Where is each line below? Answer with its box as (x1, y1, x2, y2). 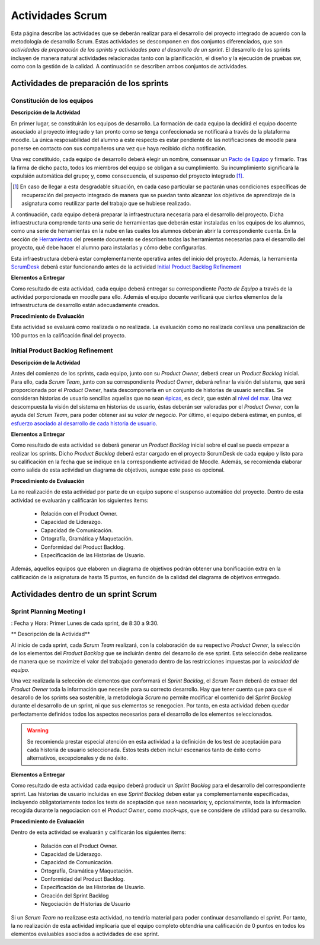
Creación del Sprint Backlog (40, 892, 109, 899)
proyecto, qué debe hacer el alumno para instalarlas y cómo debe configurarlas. (11, 244, 207, 251)
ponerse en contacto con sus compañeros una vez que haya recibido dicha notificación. (11, 144, 227, 151)
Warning (27, 727, 49, 734)
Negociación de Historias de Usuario (40, 900, 130, 908)
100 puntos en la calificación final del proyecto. (11, 331, 126, 339)
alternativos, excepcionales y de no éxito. (27, 754, 129, 761)
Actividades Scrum (11, 9, 107, 22)
